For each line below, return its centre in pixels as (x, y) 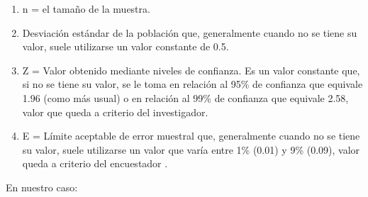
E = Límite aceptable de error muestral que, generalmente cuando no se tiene (191, 136)
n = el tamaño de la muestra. (86, 9)
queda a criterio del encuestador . (95, 163)
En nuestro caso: (42, 187)
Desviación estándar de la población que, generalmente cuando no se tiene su (190, 32)
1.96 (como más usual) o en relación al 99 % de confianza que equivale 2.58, (185, 97)
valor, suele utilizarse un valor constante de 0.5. (126, 46)
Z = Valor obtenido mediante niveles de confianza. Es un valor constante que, (191, 70)
